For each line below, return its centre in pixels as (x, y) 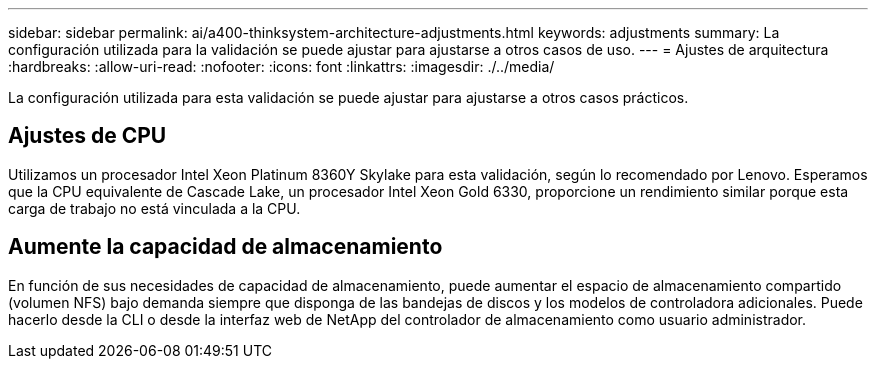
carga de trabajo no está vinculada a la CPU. (154, 208)
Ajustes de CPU (87, 136)
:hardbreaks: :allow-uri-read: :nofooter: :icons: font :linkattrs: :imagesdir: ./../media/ (281, 66)
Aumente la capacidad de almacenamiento (225, 247)
